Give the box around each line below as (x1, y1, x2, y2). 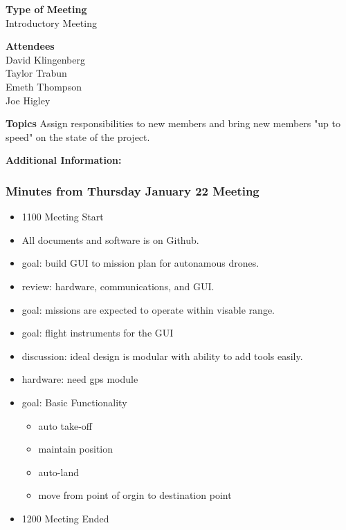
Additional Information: (6, 153, 122, 167)
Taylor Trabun (6, 66, 67, 80)
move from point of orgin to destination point (38, 488, 232, 502)
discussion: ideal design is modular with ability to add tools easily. (21, 348, 303, 363)
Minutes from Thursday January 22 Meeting (6, 182, 259, 199)
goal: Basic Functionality (21, 395, 127, 409)
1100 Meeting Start (21, 209, 104, 224)
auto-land (38, 464, 79, 479)
